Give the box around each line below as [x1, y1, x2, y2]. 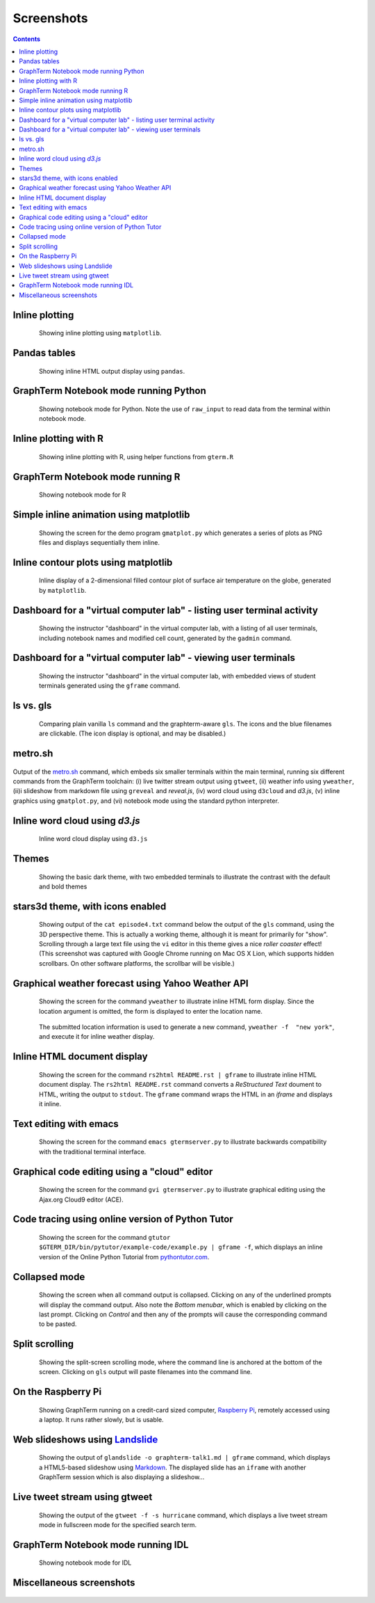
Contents [12, 35, 41, 43]
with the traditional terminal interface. [39, 1147, 147, 1156]
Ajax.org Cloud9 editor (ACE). [39, 1195, 124, 1204]
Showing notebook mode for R [39, 491, 126, 499]
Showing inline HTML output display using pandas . [39, 367, 185, 375]
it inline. [39, 1100, 62, 1108]
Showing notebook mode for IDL [39, 1558, 132, 1567]
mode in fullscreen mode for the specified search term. [39, 1520, 197, 1529]
